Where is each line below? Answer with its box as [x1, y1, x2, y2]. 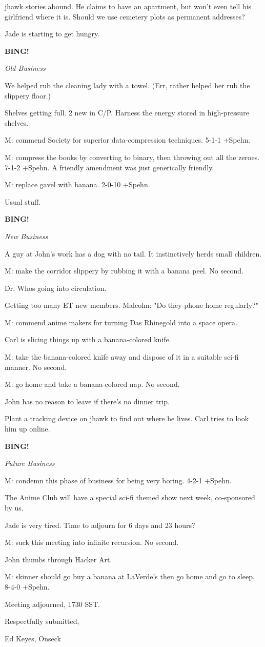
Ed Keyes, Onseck [5, 633, 61, 643]
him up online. [5, 423, 50, 434]
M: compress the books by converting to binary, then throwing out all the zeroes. [5, 151, 260, 162]
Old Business [5, 63, 46, 73]
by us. [5, 502, 24, 513]
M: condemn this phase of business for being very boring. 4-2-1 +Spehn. [5, 475, 232, 485]
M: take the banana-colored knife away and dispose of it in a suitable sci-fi [5, 351, 239, 362]
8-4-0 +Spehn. [5, 581, 50, 592]
